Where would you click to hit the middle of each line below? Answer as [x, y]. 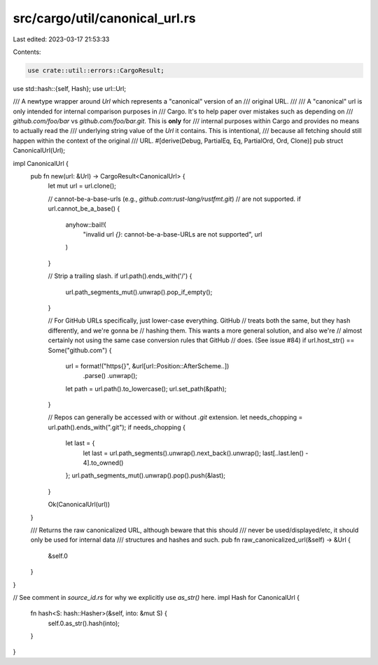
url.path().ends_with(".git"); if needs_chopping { [117, 427]
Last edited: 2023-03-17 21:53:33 [61, 39]
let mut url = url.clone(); [82, 186]
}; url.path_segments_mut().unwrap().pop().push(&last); [145, 475]
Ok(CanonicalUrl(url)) [79, 505]
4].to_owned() [103, 463]
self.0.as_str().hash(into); [84, 623]
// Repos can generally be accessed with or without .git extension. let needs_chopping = [175, 417]
